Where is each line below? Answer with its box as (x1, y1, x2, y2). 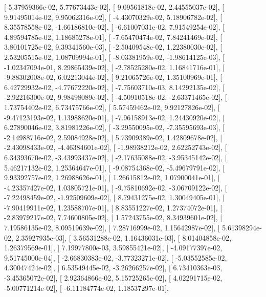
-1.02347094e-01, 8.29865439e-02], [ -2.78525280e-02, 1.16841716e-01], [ (4, 61, 225, 72)
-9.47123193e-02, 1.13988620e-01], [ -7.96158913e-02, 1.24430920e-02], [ (4, 112, 225, 122)
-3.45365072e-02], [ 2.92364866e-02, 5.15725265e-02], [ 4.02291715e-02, (4, 272, 223, 283)
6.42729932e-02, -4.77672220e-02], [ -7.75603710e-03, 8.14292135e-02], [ (4, 81, 225, 92)
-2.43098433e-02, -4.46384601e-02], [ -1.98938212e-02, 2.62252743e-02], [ (4, 142, 227, 153)
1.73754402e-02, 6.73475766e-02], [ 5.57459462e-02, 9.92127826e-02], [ (4, 101, 220, 112)
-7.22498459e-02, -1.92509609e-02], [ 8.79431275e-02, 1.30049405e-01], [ (4, 192, 225, 203)
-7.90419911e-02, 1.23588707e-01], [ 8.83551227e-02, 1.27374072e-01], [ (4, 202, 223, 213)
